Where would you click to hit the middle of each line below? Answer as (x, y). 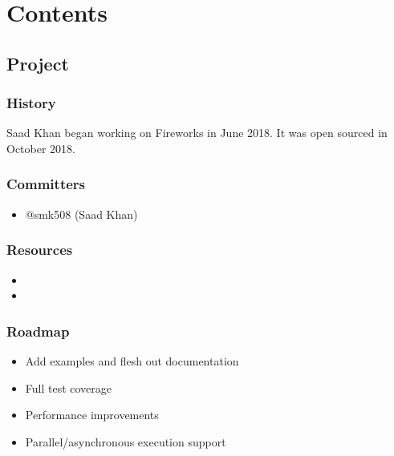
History (31, 103)
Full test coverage (69, 387)
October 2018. (41, 148)
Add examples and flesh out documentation (132, 361)
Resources (40, 250)
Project (38, 63)
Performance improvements (92, 415)
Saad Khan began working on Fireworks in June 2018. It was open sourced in (197, 133)
